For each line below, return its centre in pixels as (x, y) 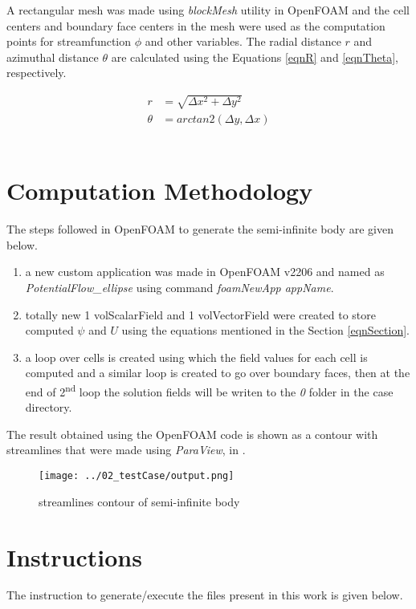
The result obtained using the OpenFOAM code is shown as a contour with (192, 434)
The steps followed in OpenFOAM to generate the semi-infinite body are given (200, 229)
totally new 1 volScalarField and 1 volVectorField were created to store (200, 314)
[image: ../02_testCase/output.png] (137, 476)
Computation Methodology (160, 191)
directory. (49, 407)
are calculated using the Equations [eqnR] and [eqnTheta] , (255, 57)
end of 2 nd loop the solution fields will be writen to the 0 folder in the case (209, 390)
